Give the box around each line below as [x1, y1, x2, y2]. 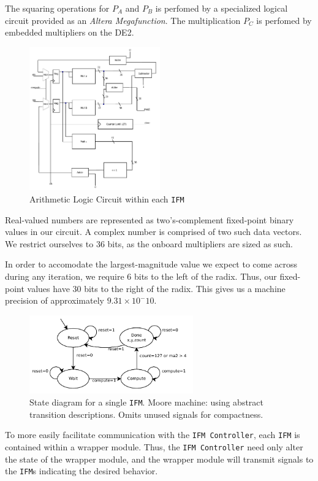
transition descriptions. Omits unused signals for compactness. [29, 407, 263, 420]
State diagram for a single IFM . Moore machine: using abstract [29, 395, 263, 408]
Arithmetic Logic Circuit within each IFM [29, 192, 184, 205]
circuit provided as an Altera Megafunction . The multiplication [5, 13, 241, 26]
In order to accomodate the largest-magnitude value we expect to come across [5, 258, 298, 271]
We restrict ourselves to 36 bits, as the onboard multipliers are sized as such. [5, 237, 293, 250]
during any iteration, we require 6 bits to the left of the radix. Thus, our [5, 270, 277, 283]
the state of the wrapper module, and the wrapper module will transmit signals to [5, 452, 314, 465]
